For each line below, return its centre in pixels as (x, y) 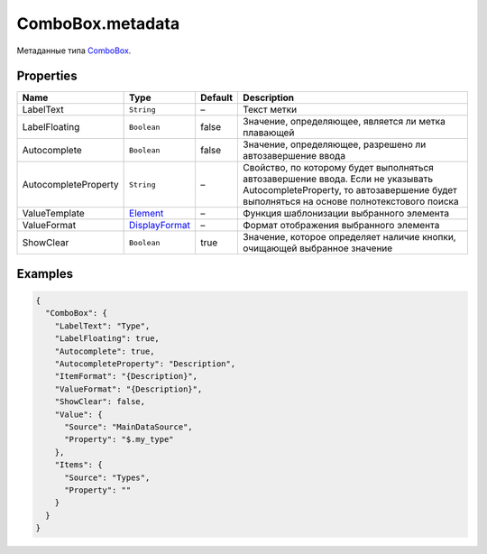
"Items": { (78, 465)
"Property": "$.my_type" (119, 439)
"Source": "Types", (107, 477)
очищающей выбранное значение (318, 248)
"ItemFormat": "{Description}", (126, 376)
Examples (45, 274)
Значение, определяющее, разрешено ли (335, 144)
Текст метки (270, 110)
